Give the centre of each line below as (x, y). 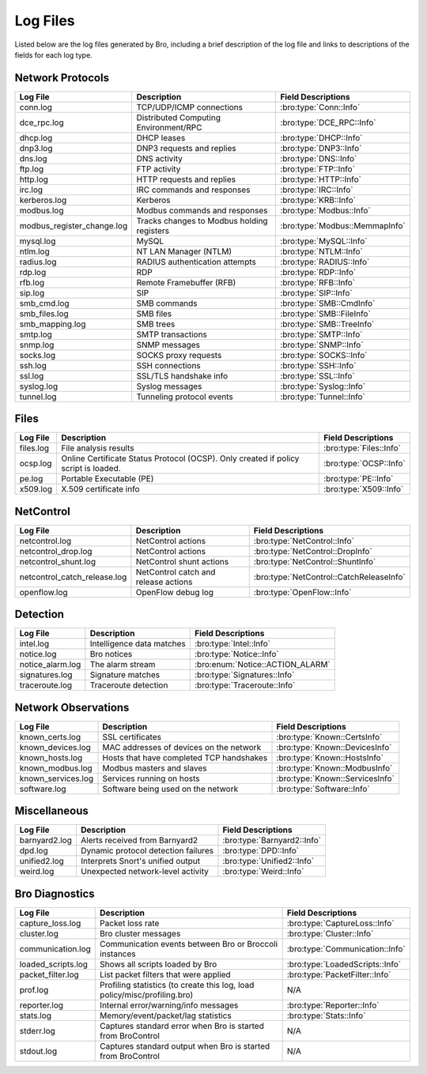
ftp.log (32, 168)
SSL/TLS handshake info (182, 375)
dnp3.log (36, 148)
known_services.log (57, 778)
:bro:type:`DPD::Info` (261, 851)
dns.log (33, 158)
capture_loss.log (50, 923)
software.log (43, 789)
